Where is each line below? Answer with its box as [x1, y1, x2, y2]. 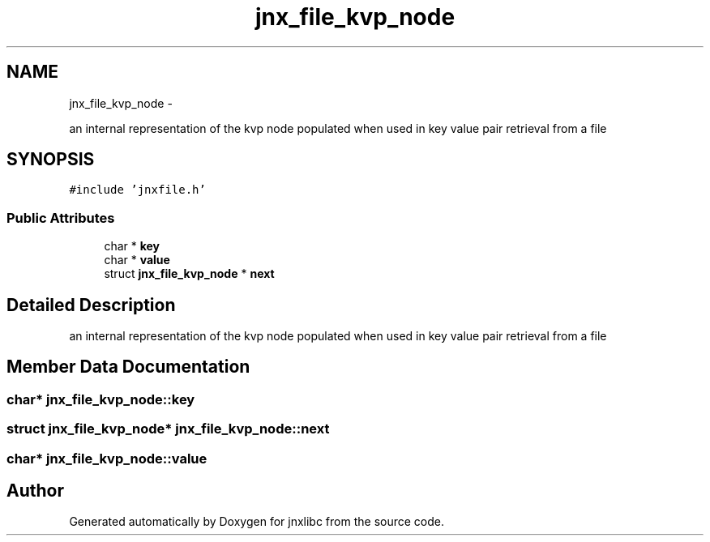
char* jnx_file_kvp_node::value [6, 450, 207, 467]
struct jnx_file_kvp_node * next [104, 267, 275, 281]
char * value [104, 253, 170, 267]
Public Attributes [6, 209, 115, 226]
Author [6, 480, 64, 501]
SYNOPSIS [6, 149, 95, 170]
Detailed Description [6, 294, 176, 315]
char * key [104, 239, 160, 254]
